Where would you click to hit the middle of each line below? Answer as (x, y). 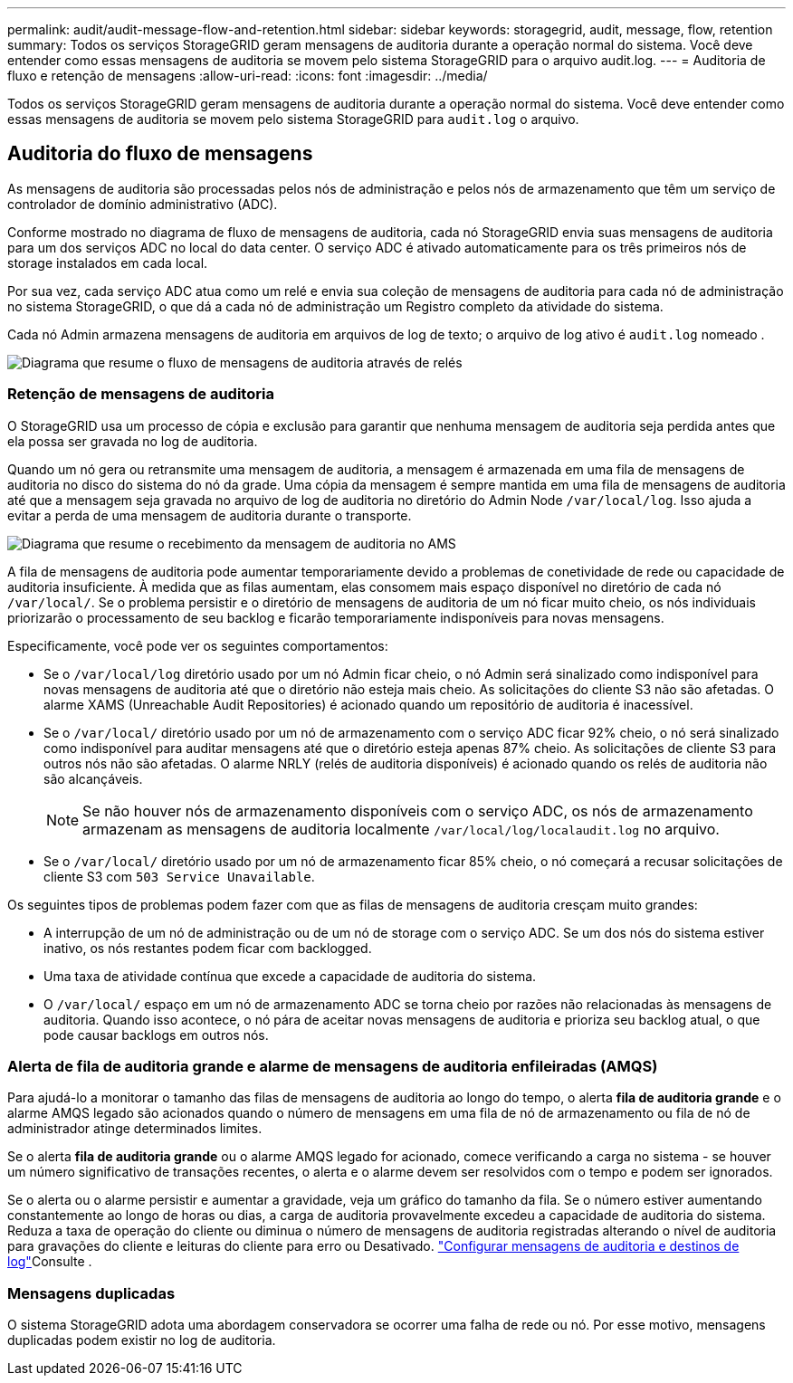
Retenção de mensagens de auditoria (141, 394)
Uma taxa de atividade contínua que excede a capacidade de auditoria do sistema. (290, 976)
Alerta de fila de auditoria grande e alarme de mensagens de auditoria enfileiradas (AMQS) (333, 1066)
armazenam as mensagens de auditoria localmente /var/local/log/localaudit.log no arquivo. (401, 829)
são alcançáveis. (93, 778)
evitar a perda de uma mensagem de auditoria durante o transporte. (210, 515)
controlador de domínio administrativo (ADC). (143, 204)
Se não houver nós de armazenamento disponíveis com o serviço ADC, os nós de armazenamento (418, 811)
